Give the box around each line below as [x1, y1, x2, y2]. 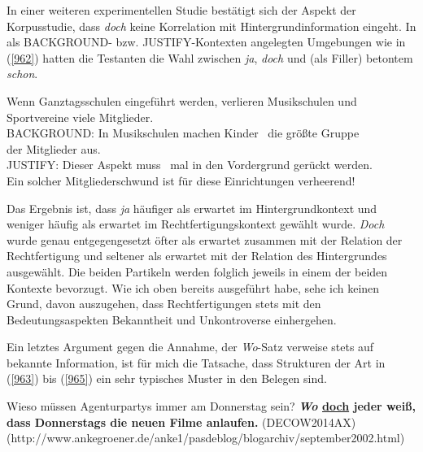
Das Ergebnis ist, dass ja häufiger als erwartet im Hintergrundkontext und [7, 199, 377, 216]
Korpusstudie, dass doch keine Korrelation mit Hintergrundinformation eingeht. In [7, 17, 416, 34]
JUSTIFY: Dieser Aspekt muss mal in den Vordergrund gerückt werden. [7, 156, 373, 173]
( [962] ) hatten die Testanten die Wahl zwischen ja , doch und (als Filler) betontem [7, 49, 413, 66]
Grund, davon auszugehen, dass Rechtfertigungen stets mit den [7, 295, 321, 312]
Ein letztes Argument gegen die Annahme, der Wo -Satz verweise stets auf [7, 338, 374, 355]
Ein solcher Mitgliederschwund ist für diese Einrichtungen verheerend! [7, 172, 355, 189]
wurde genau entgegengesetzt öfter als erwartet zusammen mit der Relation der [7, 231, 403, 248]
